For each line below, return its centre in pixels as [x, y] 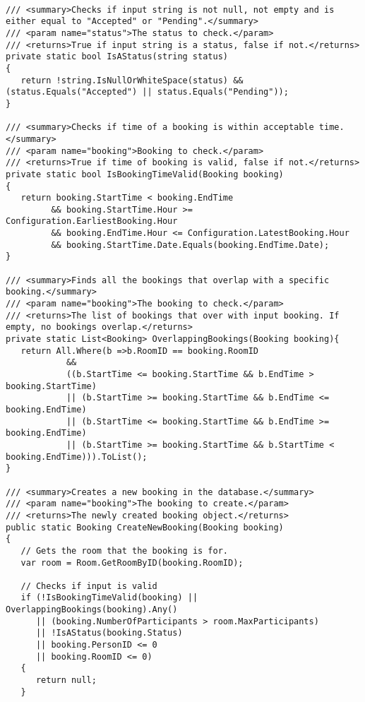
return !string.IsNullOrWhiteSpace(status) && [132, 80]
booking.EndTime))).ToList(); [77, 457]
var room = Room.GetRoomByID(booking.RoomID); [132, 563]
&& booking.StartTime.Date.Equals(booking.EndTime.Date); [190, 245]
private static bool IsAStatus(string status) [117, 57]
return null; [66, 680]
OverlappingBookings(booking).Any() [92, 610]
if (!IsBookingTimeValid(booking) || [109, 598]
